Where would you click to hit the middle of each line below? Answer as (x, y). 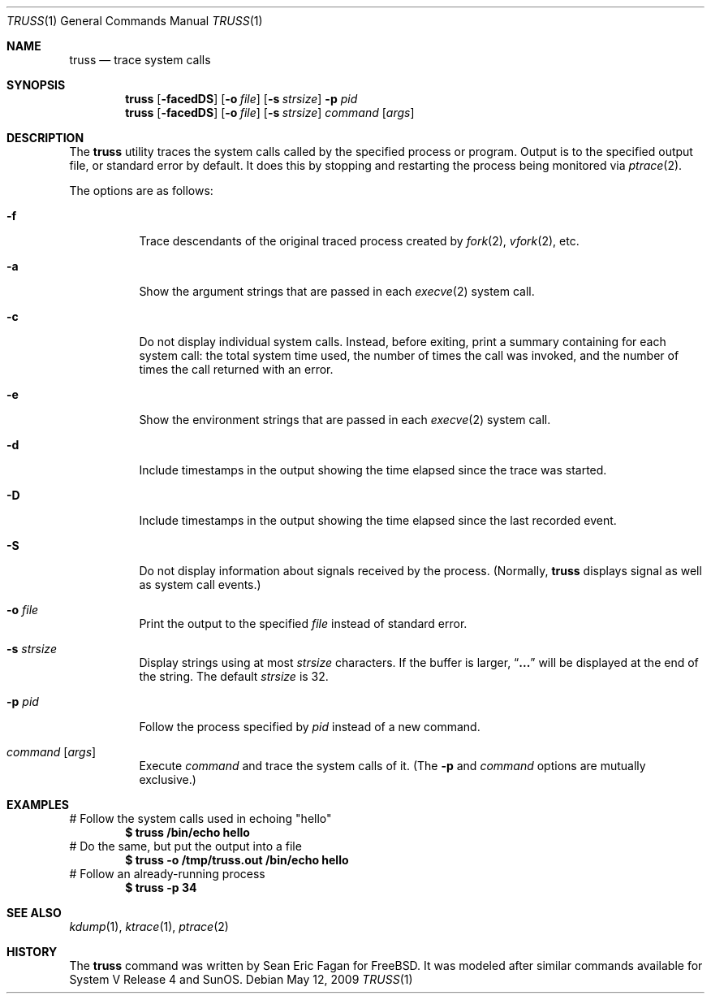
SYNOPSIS (36, 85)
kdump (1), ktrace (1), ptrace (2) (149, 926)
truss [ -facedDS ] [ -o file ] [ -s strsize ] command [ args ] (270, 113)
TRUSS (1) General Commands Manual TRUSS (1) (135, 21)
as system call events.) (200, 584)
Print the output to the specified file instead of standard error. (303, 623)
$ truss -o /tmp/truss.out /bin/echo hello (237, 860)
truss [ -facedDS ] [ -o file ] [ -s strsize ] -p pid (241, 99)
